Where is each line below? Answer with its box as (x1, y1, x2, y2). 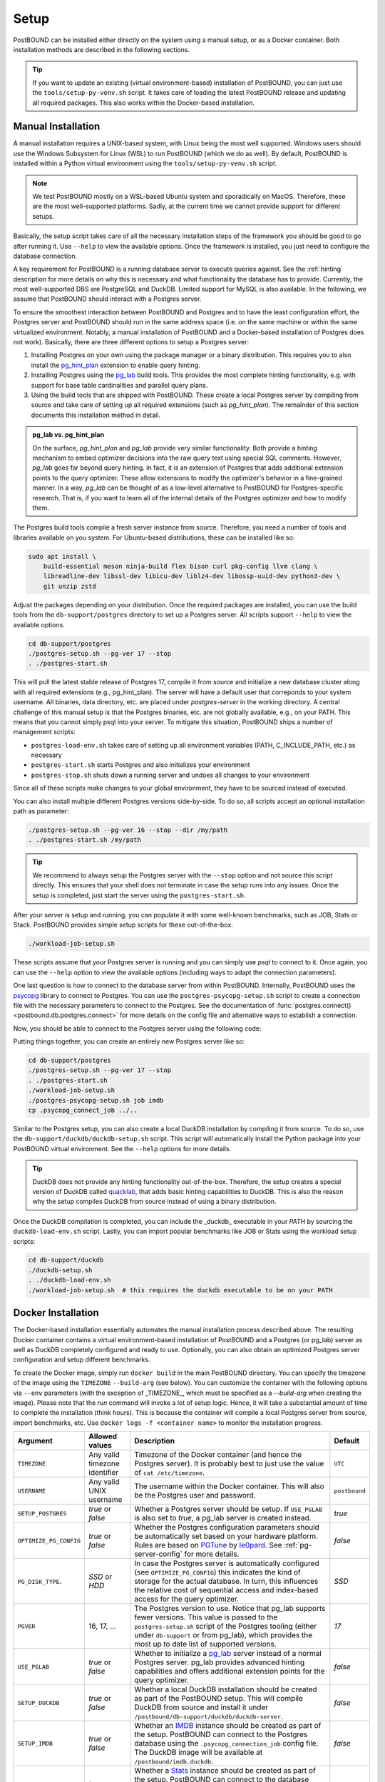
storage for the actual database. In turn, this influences (134, 1576, 319, 1586)
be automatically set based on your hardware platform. (134, 1531, 319, 1541)
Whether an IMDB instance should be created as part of (134, 1721, 322, 1731)
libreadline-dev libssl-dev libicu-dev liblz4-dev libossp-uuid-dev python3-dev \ (43, 572, 341, 580)
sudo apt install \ (28, 552, 96, 560)
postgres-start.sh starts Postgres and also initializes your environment (31, 761, 250, 769)
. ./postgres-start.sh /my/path (28, 836, 142, 844)
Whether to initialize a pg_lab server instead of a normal (134, 1649, 322, 1659)
